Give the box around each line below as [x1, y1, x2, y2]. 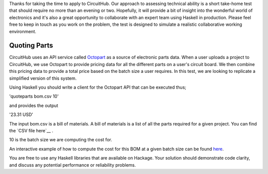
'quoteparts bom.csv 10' [9, 93, 59, 99]
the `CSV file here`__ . [9, 127, 54, 133]
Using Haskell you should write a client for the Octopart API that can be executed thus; [9, 84, 187, 90]
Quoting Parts [9, 41, 53, 50]
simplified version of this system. [9, 75, 77, 81]
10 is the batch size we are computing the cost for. [9, 137, 113, 143]
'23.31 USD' [9, 112, 33, 117]
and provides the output [9, 102, 59, 109]
